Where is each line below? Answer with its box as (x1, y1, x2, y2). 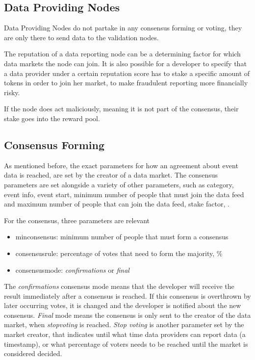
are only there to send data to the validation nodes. (4, 32, 159, 42)
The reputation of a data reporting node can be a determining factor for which (4, 49, 241, 59)
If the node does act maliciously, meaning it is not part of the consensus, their (4, 103, 239, 114)
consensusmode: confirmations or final (15, 264, 129, 275)
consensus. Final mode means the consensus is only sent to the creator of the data (4, 309, 251, 320)
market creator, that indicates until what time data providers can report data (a (4, 329, 246, 339)
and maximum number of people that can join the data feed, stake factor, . (4, 199, 229, 209)
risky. (4, 87, 20, 97)
